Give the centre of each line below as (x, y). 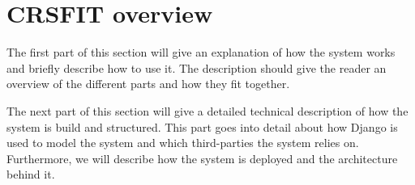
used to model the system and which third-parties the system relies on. (183, 143)
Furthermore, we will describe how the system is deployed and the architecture (202, 158)
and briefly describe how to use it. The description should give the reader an (197, 67)
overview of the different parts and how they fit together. (148, 84)
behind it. (31, 174)
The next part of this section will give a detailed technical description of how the (207, 110)
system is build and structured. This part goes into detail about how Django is (202, 126)
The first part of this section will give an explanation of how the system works (201, 52)
